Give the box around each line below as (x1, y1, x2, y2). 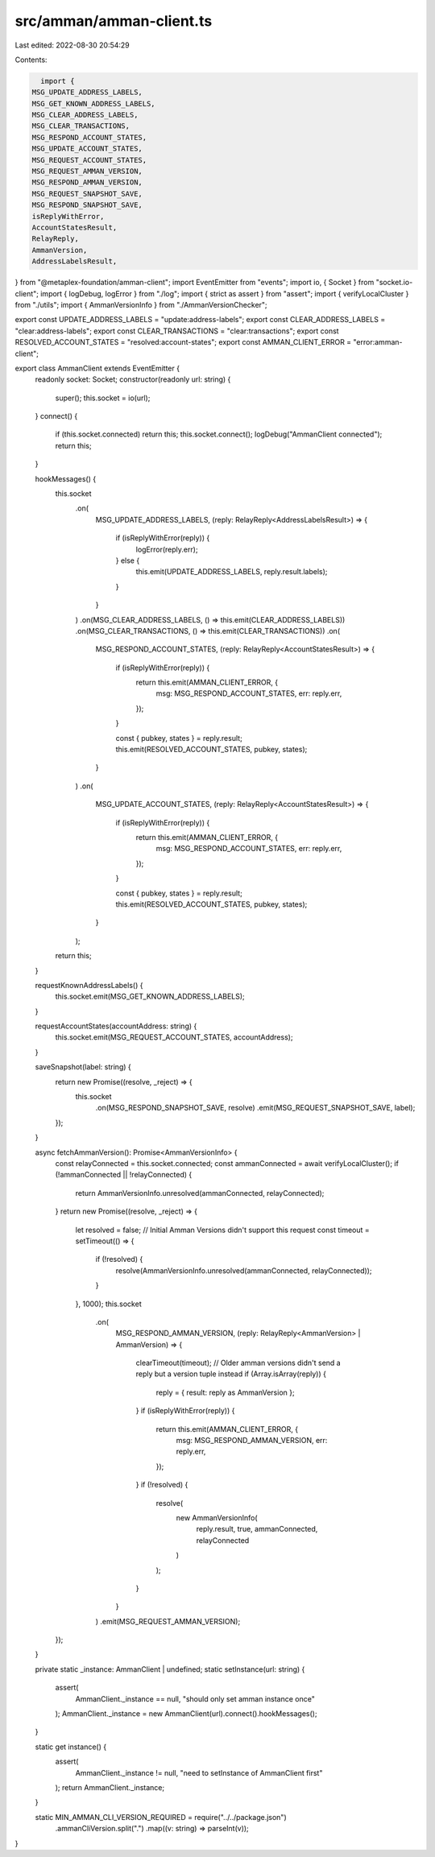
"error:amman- (353, 337, 403, 347)
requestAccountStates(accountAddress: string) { (35, 1021, 197, 1031)
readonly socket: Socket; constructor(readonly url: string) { (35, 374, 231, 384)
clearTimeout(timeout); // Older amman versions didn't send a (135, 1358, 342, 1368)
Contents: (14, 55, 48, 64)
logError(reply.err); (135, 544, 198, 554)
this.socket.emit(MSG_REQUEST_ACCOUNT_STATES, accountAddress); (55, 1032, 293, 1042)
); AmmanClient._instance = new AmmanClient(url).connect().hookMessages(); (55, 1709, 317, 1718)
